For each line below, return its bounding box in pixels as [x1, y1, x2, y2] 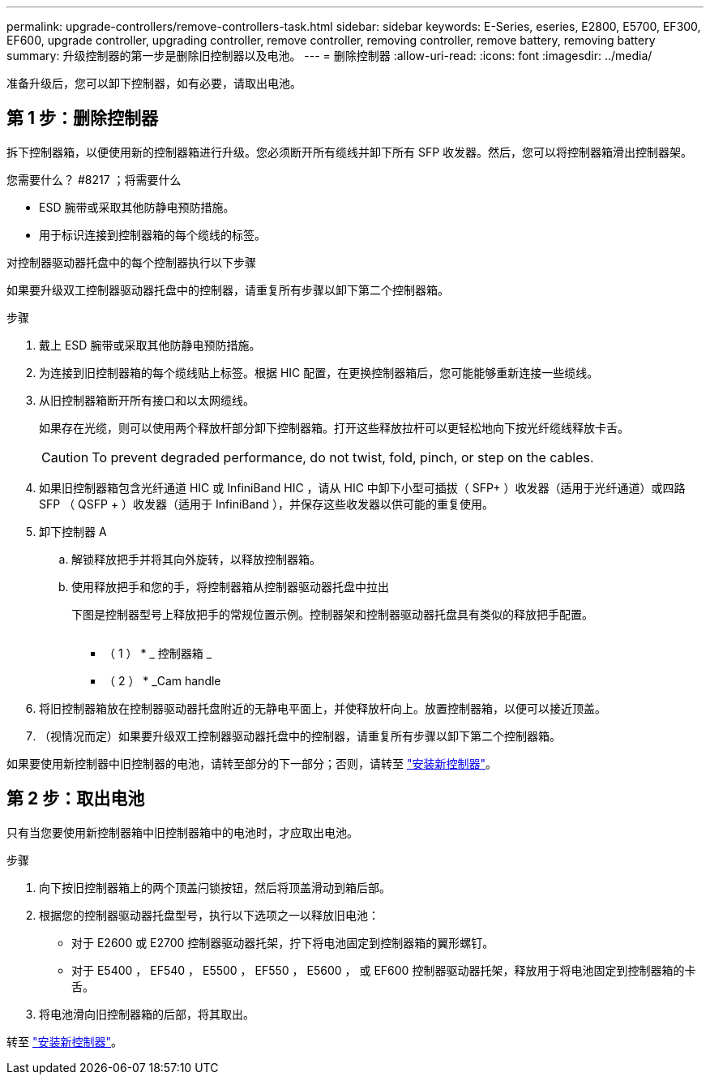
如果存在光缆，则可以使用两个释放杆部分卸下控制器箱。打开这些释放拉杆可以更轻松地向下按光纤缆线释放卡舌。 [39, 420, 629, 435]
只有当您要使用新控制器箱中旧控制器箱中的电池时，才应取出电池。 [6, 825, 358, 839]
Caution [41, 448, 89, 465]
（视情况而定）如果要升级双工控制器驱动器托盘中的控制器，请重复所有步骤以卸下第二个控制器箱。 [39, 728, 561, 743]
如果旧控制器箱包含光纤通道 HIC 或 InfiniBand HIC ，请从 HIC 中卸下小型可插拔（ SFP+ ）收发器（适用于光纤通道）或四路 [39, 480, 686, 495]
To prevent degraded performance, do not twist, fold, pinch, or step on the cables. [92, 448, 594, 465]
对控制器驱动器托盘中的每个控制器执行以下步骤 [6, 255, 256, 269]
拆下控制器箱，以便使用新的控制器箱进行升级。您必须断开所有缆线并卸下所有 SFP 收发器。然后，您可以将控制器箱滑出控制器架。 [6, 144, 693, 159]
